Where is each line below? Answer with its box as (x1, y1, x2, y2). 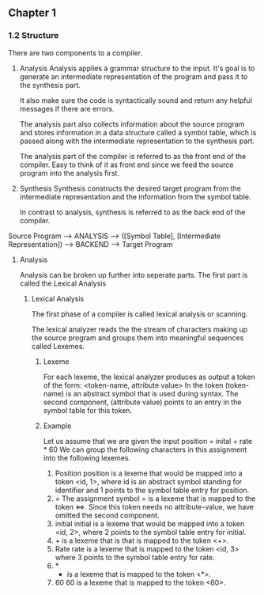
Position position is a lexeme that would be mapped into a (55, 468, 243, 478)
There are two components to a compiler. (8, 47, 143, 58)
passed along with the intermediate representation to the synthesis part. (19, 136, 255, 146)
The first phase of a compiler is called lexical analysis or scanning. (31, 309, 248, 319)
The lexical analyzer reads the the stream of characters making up (31, 324, 248, 334)
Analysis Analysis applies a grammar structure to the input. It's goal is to (19, 63, 255, 73)
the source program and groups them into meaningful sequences (31, 332, 244, 343)
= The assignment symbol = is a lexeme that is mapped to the (55, 494, 256, 503)
